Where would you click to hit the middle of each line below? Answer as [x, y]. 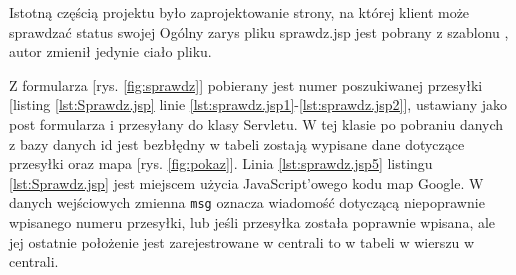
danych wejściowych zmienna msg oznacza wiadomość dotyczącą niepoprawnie [247, 202]
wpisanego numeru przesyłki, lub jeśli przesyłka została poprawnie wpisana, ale [252, 222]
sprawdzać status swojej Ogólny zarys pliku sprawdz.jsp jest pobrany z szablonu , [259, 31]
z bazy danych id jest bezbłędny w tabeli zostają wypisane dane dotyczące [237, 143]
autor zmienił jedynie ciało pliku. [110, 51]
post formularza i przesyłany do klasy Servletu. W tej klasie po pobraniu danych [256, 123]
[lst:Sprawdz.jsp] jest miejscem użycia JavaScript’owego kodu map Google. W [246, 182]
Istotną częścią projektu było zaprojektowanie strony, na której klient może [239, 12]
